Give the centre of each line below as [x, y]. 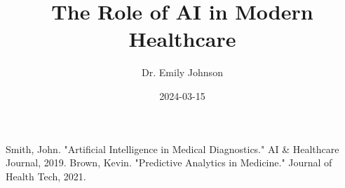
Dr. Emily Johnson [182, 72]
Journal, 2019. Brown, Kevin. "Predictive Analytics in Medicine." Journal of [169, 162]
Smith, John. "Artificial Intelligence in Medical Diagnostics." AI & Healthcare [172, 149]
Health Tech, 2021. [46, 176]
